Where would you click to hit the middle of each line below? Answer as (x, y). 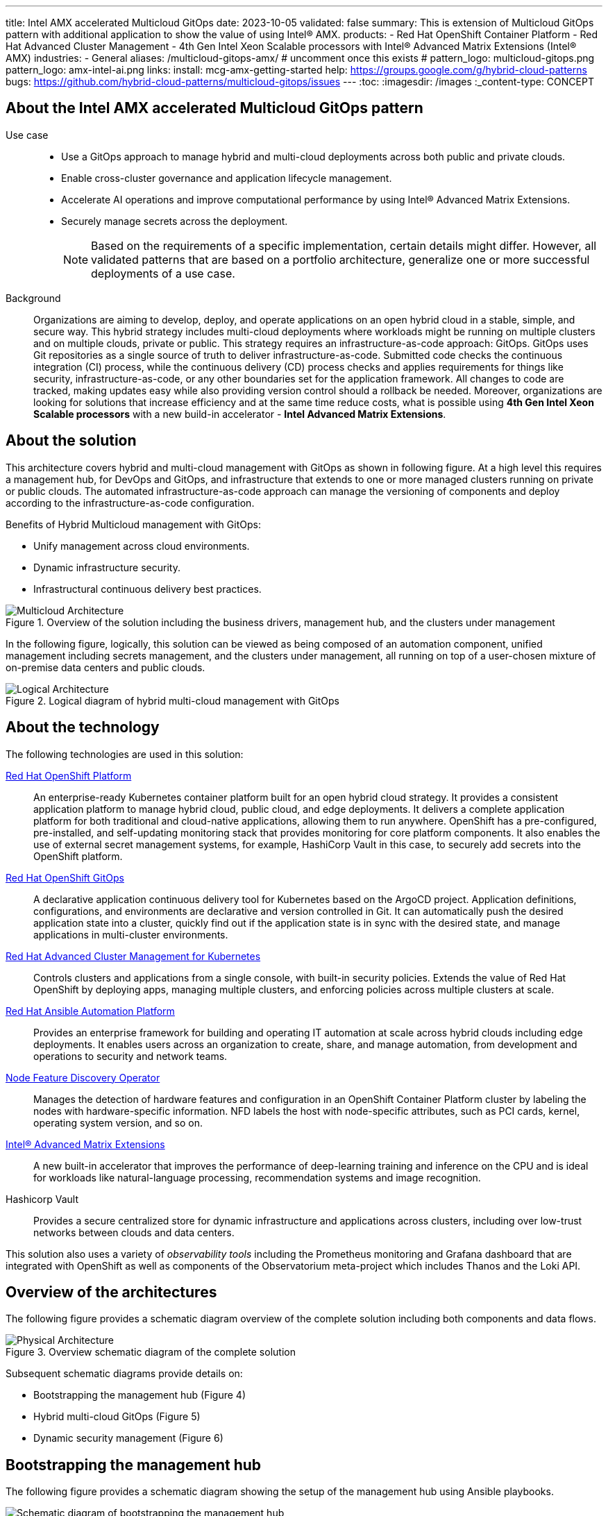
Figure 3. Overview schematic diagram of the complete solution (151, 1352)
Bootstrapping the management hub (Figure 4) (140, 1395)
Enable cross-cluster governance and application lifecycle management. (227, 178)
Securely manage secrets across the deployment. (175, 221)
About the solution (71, 441)
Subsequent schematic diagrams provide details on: (124, 1374)
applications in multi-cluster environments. (131, 934)
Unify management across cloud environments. (142, 546)
